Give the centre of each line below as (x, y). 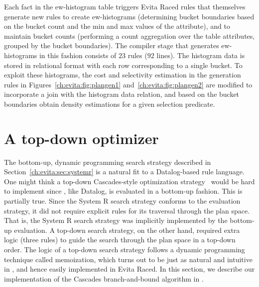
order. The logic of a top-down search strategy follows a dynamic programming (125, 249)
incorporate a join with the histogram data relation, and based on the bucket (122, 94)
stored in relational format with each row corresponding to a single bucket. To (123, 65)
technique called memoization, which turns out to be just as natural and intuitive (128, 259)
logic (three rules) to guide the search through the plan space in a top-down (120, 240)
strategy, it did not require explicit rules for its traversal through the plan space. (127, 210)
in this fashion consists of (78, 55)
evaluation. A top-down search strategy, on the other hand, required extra (127, 230)
